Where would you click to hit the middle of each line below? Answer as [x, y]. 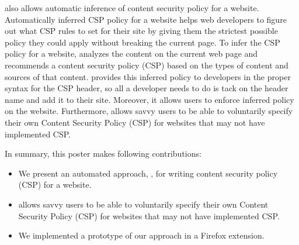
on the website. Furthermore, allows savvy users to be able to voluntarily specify [149, 111]
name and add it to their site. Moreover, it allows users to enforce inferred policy [149, 99]
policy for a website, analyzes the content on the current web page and [131, 54]
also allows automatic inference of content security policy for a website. [132, 8]
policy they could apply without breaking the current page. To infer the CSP [142, 42]
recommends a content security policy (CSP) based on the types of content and [147, 65]
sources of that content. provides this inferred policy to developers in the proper [148, 76]
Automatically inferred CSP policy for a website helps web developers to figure [146, 19]
